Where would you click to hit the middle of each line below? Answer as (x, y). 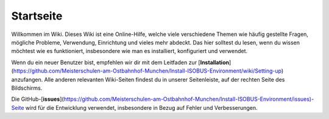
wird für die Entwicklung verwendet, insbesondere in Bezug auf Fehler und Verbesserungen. (142, 107)
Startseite (37, 16)
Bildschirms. (27, 88)
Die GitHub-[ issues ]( (37, 99)
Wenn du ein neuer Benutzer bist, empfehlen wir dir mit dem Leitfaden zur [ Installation (120, 62)
